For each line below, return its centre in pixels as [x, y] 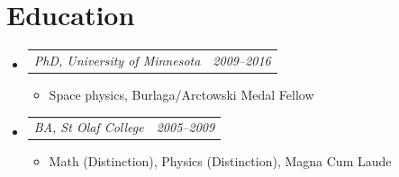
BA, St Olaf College [89, 127]
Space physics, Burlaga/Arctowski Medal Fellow [181, 94]
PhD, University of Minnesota [117, 60]
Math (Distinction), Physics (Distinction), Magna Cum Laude [220, 161]
